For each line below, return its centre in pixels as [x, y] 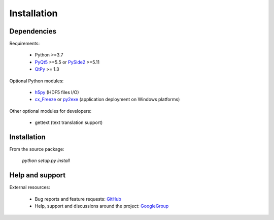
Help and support [38, 175]
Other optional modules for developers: [50, 111]
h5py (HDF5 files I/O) [57, 92]
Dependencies [33, 31]
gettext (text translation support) [69, 122]
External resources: [30, 187]
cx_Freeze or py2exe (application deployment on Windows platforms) [107, 100]
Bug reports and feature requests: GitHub [78, 199]
